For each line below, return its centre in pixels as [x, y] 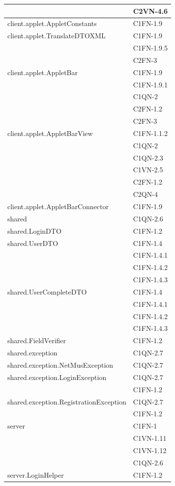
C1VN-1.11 [150, 438]
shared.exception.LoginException [57, 377]
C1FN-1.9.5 [150, 48]
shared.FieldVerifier [37, 340]
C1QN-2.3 [148, 157]
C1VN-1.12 [150, 450]
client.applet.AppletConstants [52, 23]
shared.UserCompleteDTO [47, 291]
